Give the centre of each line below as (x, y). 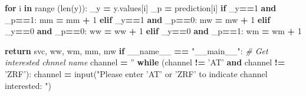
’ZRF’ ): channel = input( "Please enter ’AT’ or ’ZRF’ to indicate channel (136, 73)
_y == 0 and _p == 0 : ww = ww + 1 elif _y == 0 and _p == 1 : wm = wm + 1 (153, 31)
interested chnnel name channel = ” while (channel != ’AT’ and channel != (145, 62)
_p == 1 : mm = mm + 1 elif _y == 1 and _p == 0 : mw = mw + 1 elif (138, 19)
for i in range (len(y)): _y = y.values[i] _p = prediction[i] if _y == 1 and (141, 8)
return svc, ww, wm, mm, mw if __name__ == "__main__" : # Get (136, 50)
